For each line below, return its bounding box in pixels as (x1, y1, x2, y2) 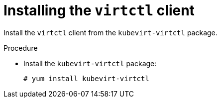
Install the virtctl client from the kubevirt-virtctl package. (3, 28, 218, 37)
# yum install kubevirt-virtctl (23, 74, 149, 83)
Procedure (3, 43, 38, 52)
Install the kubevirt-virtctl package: (23, 59, 157, 68)
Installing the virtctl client (3, 2, 195, 19)
